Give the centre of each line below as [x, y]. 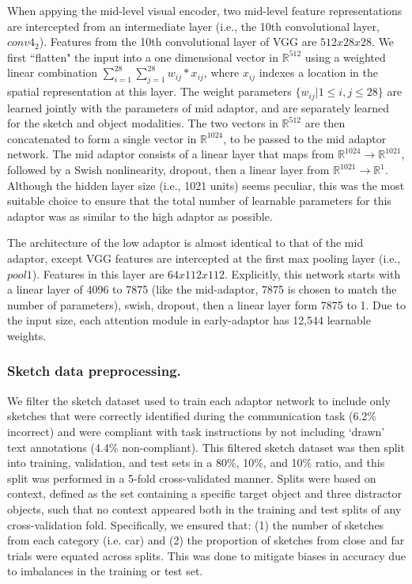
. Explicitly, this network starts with [313, 273]
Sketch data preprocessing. [94, 371]
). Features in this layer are [98, 273]
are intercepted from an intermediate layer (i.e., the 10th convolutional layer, [193, 26]
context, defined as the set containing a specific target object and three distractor [204, 493]
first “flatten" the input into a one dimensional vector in [143, 57]
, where [221, 72]
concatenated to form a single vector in [102, 138]
